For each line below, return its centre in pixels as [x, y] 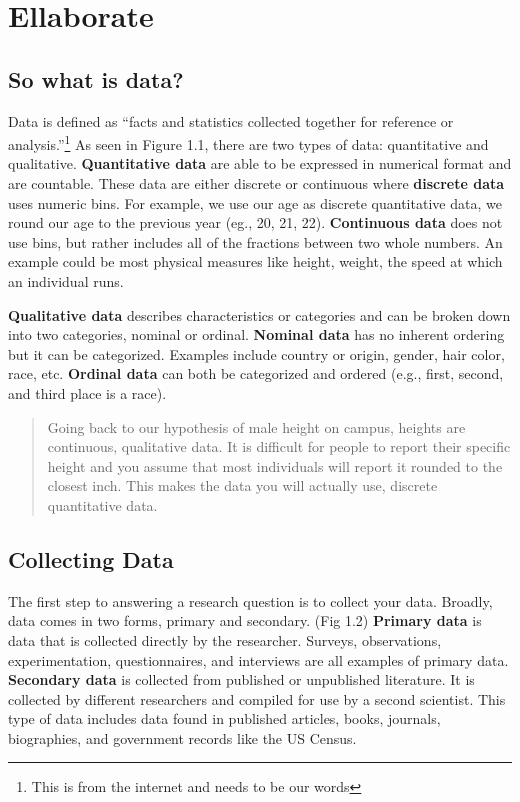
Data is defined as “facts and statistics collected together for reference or [231, 120]
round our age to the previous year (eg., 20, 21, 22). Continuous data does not [255, 222]
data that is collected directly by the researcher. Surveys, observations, [225, 639]
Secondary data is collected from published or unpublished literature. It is [241, 679]
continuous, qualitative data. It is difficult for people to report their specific [279, 446]
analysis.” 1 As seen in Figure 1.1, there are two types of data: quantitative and [248, 142]
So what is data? [96, 78]
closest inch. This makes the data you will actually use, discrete [242, 485]
